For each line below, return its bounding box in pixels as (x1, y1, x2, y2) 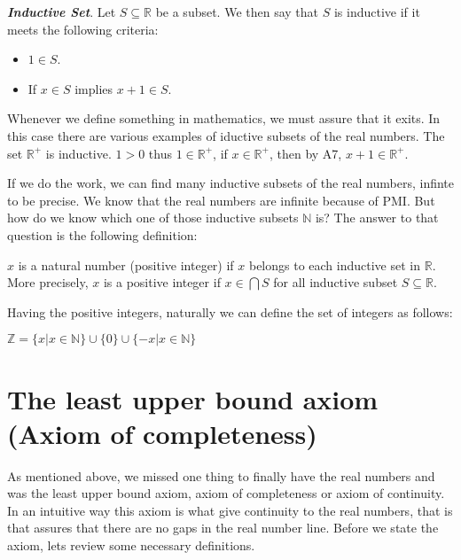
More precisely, (7, 273, 89, 292)
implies (74, 79, 113, 97)
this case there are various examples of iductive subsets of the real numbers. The (7, 126, 445, 144)
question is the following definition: (7, 225, 198, 244)
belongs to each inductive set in (248, 255, 421, 274)
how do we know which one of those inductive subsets (7, 208, 299, 227)
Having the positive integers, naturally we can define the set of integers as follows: (7, 302, 453, 321)
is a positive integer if (103, 273, 221, 292)
